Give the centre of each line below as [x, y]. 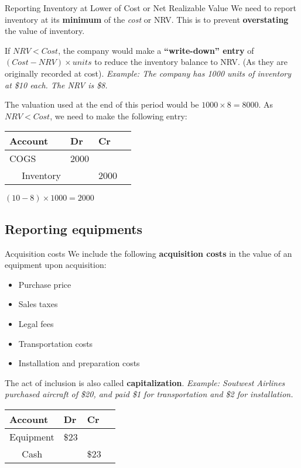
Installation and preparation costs [79, 363]
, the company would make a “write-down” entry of [156, 50]
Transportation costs [56, 343]
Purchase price [45, 284]
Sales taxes [38, 304]
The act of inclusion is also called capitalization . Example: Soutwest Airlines [145, 382]
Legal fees [36, 323]
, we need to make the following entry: [119, 116]
